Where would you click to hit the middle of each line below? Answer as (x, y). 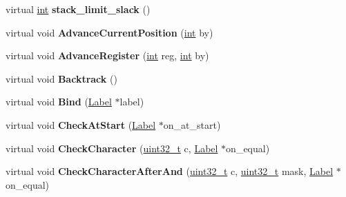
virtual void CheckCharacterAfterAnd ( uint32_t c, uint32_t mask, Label (170, 171)
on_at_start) (192, 124)
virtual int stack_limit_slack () (78, 9)
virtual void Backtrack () (61, 78)
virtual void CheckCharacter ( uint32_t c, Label (112, 148)
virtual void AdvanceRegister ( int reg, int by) (107, 55)
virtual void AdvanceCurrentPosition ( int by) (109, 32)
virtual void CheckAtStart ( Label (81, 124)
